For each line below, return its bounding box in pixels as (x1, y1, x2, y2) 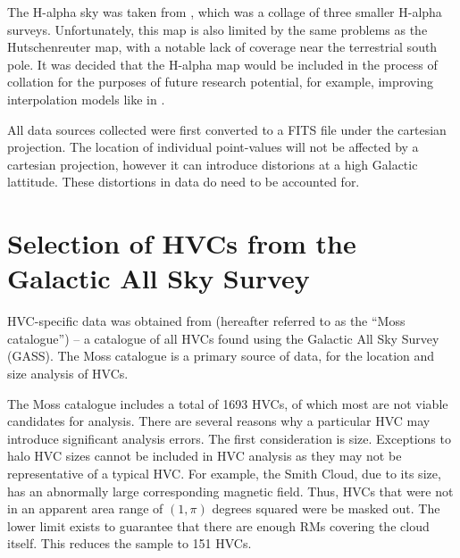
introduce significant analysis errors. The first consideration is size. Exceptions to (7, 429, 451, 447)
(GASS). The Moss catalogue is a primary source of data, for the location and (7, 346, 435, 365)
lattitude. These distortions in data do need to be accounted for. (7, 172, 360, 191)
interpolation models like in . (7, 89, 165, 108)
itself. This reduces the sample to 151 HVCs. (7, 534, 252, 553)
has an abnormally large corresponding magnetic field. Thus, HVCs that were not (7, 481, 454, 500)
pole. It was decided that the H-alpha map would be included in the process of (7, 54, 438, 73)
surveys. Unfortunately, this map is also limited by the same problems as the (7, 20, 428, 38)
